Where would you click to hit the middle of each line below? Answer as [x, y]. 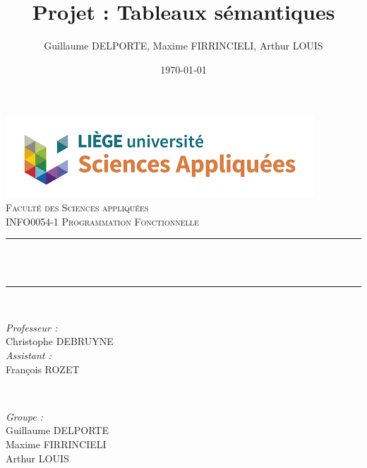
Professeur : [32, 327]
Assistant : [29, 355]
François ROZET [43, 369]
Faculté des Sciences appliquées [77, 207]
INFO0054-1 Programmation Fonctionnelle [102, 221]
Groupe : [24, 416]
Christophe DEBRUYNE [60, 341]
